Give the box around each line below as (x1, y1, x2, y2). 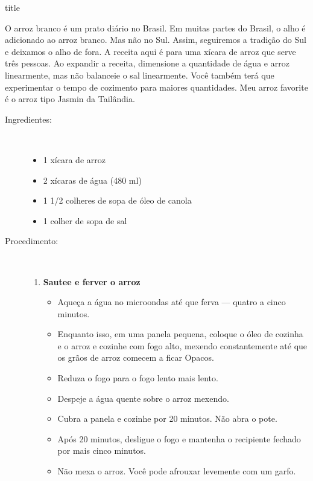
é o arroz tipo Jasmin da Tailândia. (5, 92, 135, 105)
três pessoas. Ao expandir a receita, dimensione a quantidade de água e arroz (5, 57, 289, 69)
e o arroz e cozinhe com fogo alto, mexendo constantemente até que (57, 339, 308, 352)
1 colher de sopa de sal (43, 214, 127, 227)
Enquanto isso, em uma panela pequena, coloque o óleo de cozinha (57, 328, 303, 340)
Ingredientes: (5, 112, 52, 125)
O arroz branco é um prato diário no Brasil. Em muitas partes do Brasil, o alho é (5, 21, 306, 34)
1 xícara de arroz (43, 153, 106, 166)
